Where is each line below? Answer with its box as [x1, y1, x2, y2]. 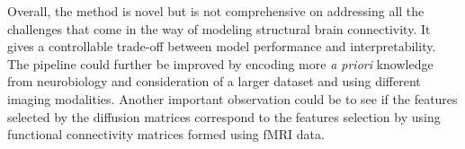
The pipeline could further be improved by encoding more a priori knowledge [7, 54, 434, 73]
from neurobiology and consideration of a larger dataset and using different [7, 72, 421, 91]
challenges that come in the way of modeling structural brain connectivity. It [7, 19, 431, 38]
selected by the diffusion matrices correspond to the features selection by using [7, 107, 441, 126]
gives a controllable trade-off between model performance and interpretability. [7, 37, 436, 56]
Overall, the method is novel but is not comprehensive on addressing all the [7, 2, 425, 20]
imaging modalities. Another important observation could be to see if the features [7, 89, 458, 108]
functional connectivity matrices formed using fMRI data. [7, 125, 325, 144]
